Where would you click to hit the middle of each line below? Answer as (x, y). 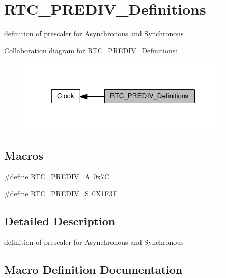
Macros (24, 155)
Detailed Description (60, 221)
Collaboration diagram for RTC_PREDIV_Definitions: (91, 50)
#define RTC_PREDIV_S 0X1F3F (61, 193)
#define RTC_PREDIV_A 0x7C (57, 176)
